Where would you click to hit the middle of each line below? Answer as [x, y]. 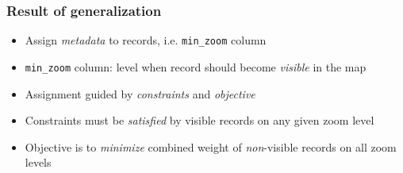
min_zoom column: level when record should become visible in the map [196, 66]
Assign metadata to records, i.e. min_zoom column [146, 40]
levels [38, 162]
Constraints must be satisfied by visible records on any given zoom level [200, 120]
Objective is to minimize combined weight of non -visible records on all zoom [211, 146]
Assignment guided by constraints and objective [140, 93]
